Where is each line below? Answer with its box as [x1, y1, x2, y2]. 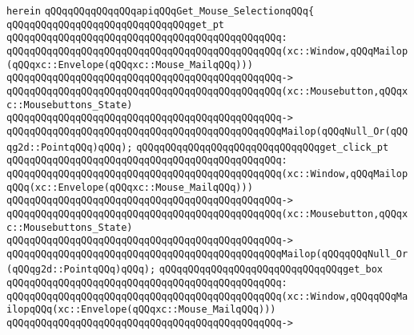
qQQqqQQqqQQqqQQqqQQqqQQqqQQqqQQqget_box [159, 264, 384, 276]
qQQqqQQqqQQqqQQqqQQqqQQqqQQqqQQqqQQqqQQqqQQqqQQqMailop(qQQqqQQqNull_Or [6, 248, 408, 260]
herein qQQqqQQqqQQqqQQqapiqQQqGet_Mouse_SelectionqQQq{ [6, 6, 315, 17]
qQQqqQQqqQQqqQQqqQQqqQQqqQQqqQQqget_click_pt [136, 141, 389, 153]
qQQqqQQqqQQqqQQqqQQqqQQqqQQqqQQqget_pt [6, 18, 225, 30]
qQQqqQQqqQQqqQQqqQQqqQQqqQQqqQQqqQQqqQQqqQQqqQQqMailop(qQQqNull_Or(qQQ [6, 125, 408, 137]
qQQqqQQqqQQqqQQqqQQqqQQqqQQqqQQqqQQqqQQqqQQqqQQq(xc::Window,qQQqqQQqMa [6, 290, 408, 302]
